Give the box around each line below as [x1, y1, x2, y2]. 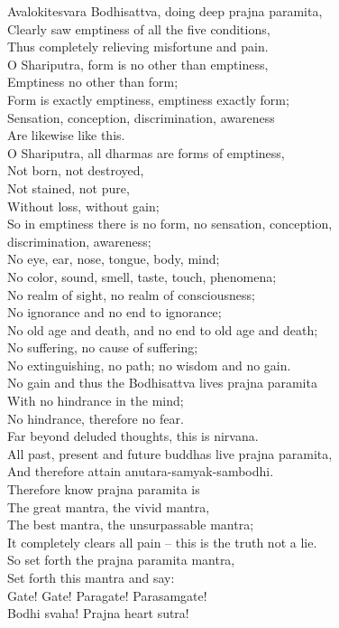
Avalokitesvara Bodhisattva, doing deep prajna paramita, [7, 2, 323, 20]
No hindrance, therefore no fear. [7, 408, 184, 427]
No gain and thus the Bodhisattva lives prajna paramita [7, 373, 317, 392]
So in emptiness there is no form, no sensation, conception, [7, 214, 333, 233]
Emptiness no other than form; [7, 72, 179, 91]
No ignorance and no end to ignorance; [7, 303, 222, 322]
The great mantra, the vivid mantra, [7, 497, 210, 516]
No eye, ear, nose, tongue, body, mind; [7, 249, 220, 268]
